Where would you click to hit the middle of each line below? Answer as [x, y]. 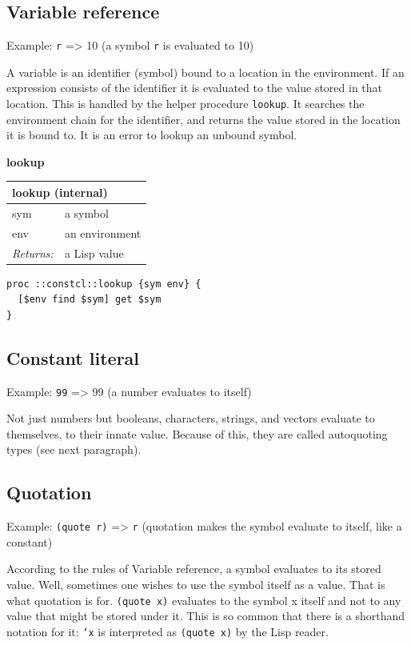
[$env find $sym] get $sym [90, 300]
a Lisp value [94, 252]
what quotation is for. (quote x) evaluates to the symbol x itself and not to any [204, 600]
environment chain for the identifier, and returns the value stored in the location [204, 119]
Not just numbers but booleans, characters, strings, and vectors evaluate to [191, 418]
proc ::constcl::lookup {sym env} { [104, 284]
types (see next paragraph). [74, 449]
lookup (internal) [60, 192]
